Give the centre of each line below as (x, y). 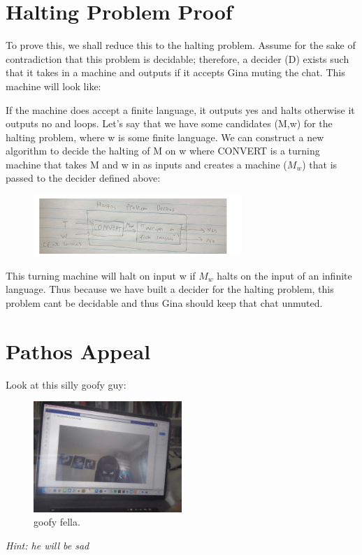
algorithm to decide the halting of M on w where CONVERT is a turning (163, 151)
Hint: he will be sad (48, 546)
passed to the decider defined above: (83, 178)
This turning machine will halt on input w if (101, 275)
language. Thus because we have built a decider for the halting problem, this (170, 289)
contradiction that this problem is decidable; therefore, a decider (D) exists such (178, 58)
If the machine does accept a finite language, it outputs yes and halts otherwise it (180, 109)
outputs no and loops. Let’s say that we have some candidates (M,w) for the (169, 123)
